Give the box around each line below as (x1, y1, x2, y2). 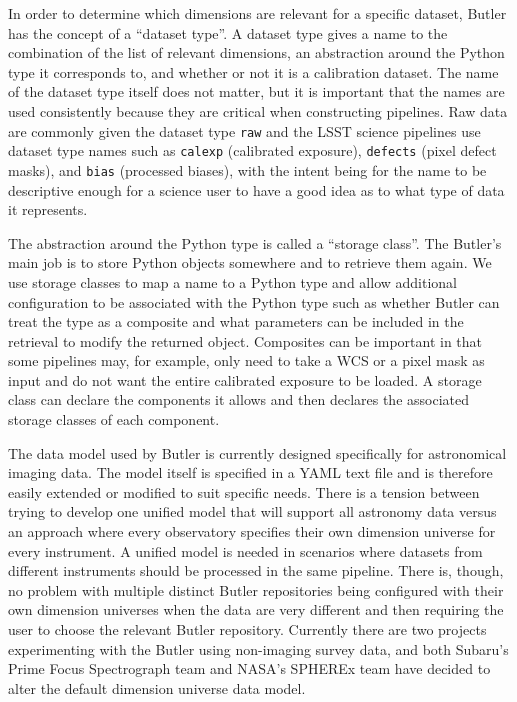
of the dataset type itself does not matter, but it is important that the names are (8, 81, 505, 102)
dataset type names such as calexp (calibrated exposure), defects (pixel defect (8, 140, 497, 161)
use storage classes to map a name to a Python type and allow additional (8, 271, 457, 292)
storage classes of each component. (8, 409, 220, 430)
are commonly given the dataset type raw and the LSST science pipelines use (8, 120, 481, 141)
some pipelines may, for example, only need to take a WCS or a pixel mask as (8, 350, 485, 371)
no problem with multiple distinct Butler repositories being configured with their (8, 579, 504, 600)
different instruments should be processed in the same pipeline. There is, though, (8, 560, 504, 581)
